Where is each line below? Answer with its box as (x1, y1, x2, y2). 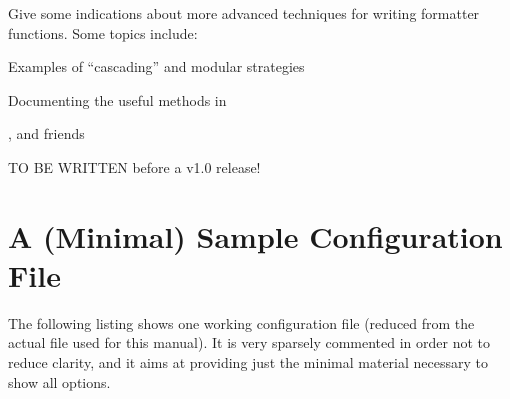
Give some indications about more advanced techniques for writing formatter (8, 3, 480, 23)
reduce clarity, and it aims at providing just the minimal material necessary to (8, 352, 489, 373)
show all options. (8, 371, 111, 392)
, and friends (8, 123, 85, 144)
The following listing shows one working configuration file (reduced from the (8, 312, 475, 333)
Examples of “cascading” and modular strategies (8, 56, 305, 77)
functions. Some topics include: (8, 22, 198, 43)
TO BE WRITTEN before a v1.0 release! (8, 156, 261, 177)
